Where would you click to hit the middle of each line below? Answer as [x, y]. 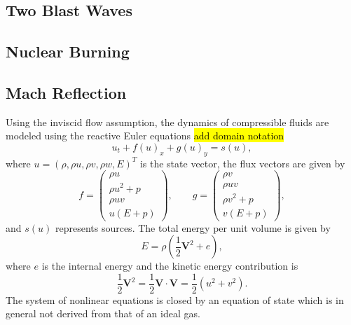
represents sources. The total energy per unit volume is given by [193, 227]
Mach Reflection [66, 92]
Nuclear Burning [68, 51]
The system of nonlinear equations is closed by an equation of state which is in [175, 299]
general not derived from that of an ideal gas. [103, 313]
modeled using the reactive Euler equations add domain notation [145, 136]
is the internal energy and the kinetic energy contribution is [170, 266]
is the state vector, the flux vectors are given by [242, 163]
